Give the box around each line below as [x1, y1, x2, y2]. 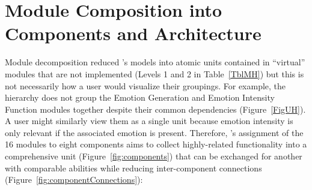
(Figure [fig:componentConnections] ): [5, 173, 143, 186]
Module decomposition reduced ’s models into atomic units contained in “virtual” [5, 56, 305, 68]
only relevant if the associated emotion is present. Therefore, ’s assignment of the [5, 126, 304, 138]
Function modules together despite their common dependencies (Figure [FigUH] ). [5, 102, 306, 115]
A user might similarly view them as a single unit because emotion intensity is [5, 114, 293, 127]
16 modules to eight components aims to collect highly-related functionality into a [5, 138, 307, 150]
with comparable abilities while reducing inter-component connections [5, 161, 262, 174]
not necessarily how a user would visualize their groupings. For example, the [5, 79, 286, 92]
